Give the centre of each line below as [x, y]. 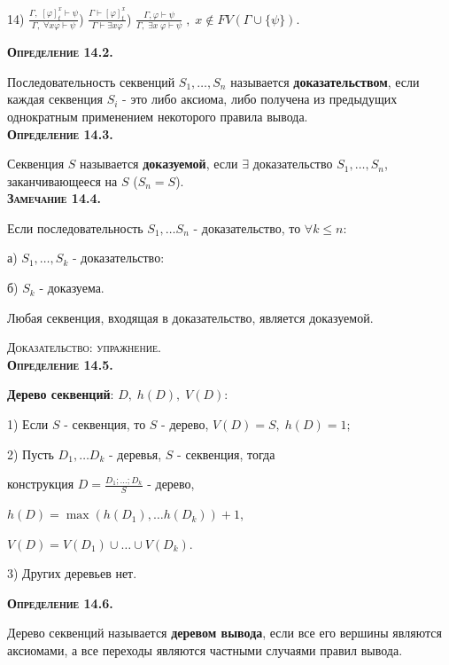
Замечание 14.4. [54, 198]
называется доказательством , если [325, 81]
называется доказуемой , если [159, 164]
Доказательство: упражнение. [84, 347]
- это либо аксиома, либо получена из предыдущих [260, 99]
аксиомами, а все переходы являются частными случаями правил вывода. [205, 650]
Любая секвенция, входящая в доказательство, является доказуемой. [190, 317]
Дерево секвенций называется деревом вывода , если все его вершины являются [224, 633]
